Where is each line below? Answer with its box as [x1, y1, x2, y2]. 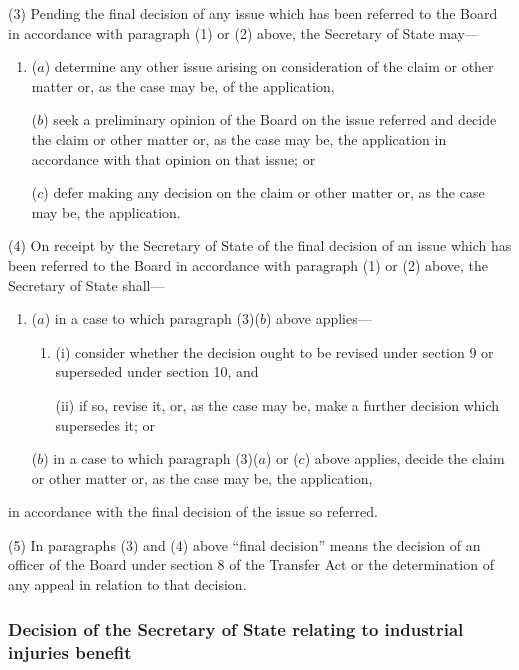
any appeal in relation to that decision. [8, 574, 247, 595]
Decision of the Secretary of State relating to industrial [8, 616, 464, 641]
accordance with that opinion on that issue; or [31, 148, 316, 169]
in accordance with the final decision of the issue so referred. [8, 501, 378, 522]
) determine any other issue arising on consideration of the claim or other [44, 56, 494, 77]
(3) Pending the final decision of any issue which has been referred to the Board [8, 3, 498, 23]
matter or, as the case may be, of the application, [31, 75, 335, 96]
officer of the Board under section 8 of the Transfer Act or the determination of [8, 554, 494, 575]
